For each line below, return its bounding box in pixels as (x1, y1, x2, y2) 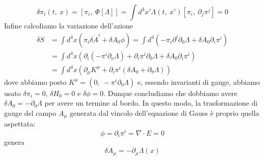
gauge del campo (4, 107, 57, 118)
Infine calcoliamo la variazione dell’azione (4, 20, 133, 30)
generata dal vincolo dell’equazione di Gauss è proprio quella (69, 107, 259, 118)
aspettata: (4, 118, 36, 129)
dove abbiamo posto (4, 76, 67, 87)
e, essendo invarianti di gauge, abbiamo (137, 76, 260, 87)
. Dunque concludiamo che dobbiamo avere (103, 87, 237, 98)
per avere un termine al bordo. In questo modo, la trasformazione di (44, 98, 258, 108)
